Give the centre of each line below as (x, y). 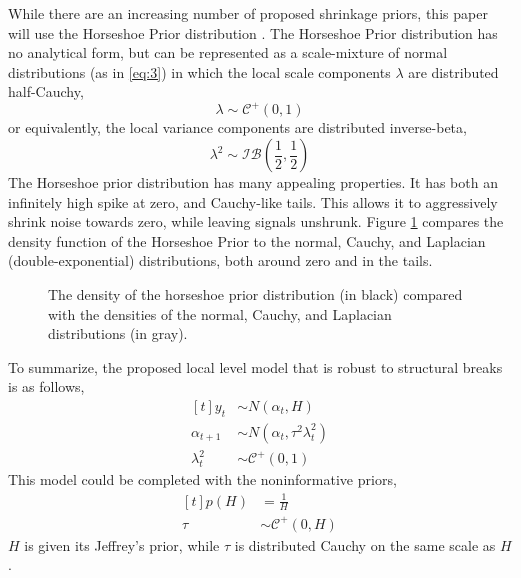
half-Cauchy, (46, 91)
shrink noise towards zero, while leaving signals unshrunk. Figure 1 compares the (256, 221)
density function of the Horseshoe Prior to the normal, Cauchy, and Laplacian (247, 240)
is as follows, (46, 386)
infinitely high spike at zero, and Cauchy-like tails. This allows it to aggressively (253, 201)
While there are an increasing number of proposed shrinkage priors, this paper (248, 13)
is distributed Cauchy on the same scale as (365, 544)
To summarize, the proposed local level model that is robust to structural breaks (255, 366)
